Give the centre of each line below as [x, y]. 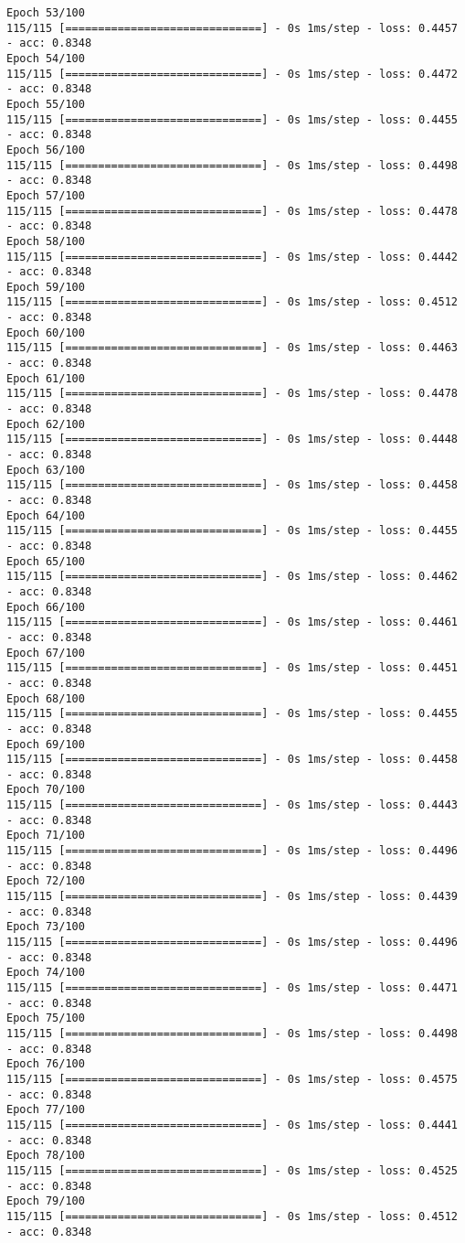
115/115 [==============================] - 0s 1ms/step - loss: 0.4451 [232, 668]
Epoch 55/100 [46, 104]
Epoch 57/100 [46, 195]
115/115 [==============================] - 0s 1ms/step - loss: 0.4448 [232, 439]
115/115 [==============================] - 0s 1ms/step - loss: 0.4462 [232, 577]
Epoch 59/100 [46, 287]
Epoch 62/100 [46, 424]
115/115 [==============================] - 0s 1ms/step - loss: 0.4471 [232, 988]
